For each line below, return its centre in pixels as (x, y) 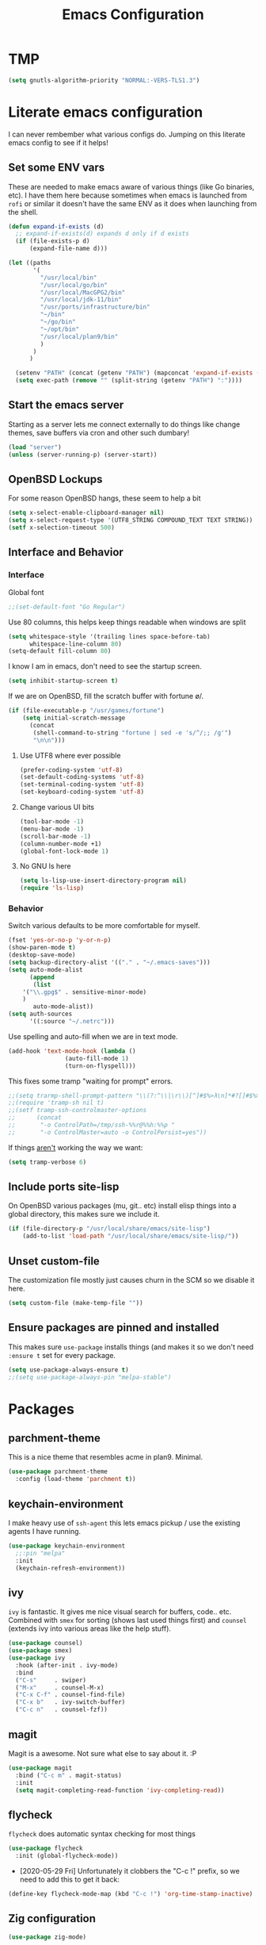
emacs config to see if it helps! (59, 142)
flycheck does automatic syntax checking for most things (102, 1834)
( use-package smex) (40, 1651)
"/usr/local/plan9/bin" (79, 336)
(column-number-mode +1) (61, 844)
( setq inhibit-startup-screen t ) (63, 681)
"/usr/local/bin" (68, 278)
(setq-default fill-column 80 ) (60, 651)
